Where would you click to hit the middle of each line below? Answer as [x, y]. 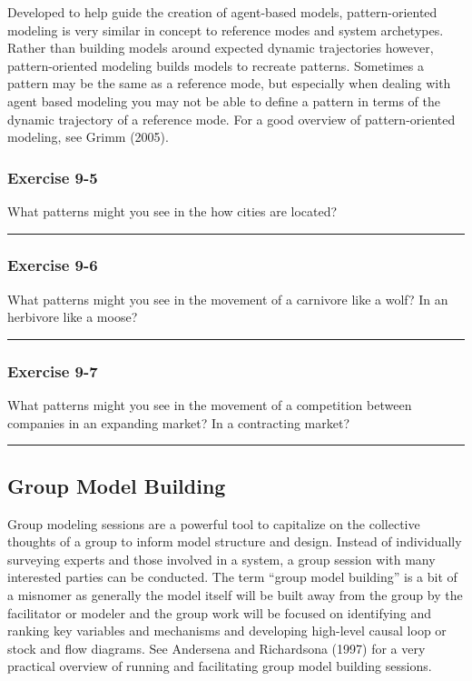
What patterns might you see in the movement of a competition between [210, 405]
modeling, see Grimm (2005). [88, 137]
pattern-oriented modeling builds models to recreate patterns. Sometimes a [216, 65]
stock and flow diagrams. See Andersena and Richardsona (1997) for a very [216, 648]
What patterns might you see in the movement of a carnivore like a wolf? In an [228, 299]
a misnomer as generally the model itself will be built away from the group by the [235, 594]
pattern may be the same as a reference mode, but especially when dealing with [229, 83]
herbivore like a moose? [73, 317]
